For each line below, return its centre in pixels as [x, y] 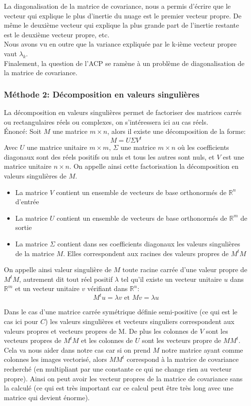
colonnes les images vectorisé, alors [55, 359]
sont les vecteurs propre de [181, 340]
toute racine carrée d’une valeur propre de [185, 269]
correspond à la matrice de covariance [183, 359]
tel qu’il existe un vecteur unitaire [171, 279]
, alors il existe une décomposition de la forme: [176, 131]
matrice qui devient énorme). [47, 397]
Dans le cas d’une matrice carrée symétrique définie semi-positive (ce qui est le [121, 312]
